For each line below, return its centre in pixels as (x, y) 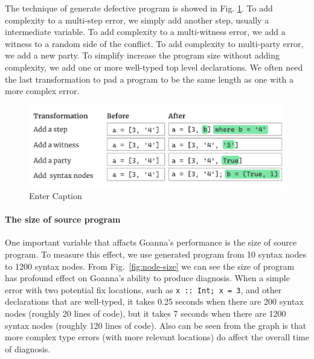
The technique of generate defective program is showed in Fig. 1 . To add (139, 8)
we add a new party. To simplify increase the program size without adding (142, 55)
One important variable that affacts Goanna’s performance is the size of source (151, 242)
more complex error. (42, 91)
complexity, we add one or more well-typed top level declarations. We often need (154, 67)
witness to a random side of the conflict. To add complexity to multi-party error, (154, 43)
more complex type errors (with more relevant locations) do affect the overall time (157, 337)
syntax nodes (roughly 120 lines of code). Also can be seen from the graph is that (156, 325)
